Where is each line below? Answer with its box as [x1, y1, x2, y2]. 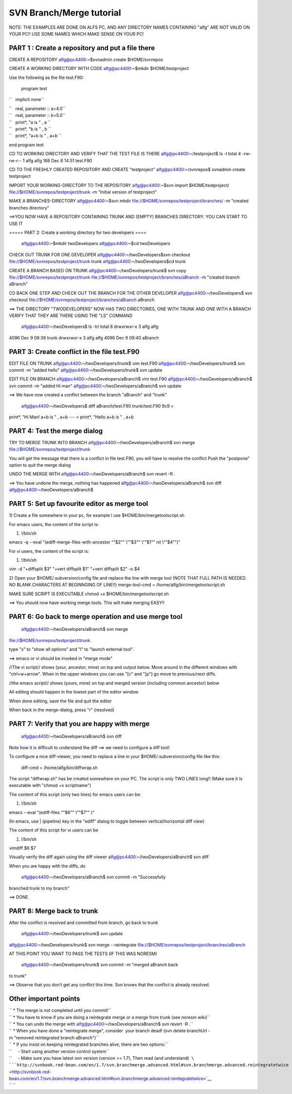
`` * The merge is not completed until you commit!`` [9, 1007, 111, 1013]
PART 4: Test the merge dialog [9, 427, 103, 435]
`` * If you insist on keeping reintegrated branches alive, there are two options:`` [9, 1041, 168, 1047]
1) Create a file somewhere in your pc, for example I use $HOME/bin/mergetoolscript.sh [9, 512, 185, 518]
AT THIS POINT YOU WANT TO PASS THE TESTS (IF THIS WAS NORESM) [9, 951, 157, 957]
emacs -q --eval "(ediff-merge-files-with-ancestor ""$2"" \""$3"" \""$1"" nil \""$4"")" [9, 539, 181, 545]
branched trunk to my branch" [9, 885, 70, 891]
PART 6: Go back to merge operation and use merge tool [9, 612, 182, 621]
